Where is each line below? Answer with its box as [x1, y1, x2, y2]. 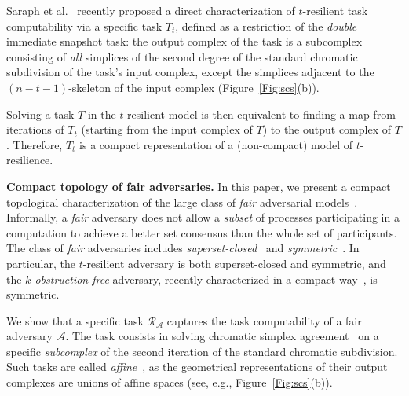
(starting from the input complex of [81, 121, 253, 137]
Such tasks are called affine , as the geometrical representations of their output [6, 358, 388, 375]
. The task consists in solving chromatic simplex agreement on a [65, 328, 379, 344]
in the [87, 105, 116, 122]
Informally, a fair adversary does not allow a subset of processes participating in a [6, 209, 400, 225]
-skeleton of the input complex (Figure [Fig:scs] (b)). [68, 79, 320, 95]
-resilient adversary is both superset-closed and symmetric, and [82, 255, 386, 271]
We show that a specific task [6, 312, 144, 328]
